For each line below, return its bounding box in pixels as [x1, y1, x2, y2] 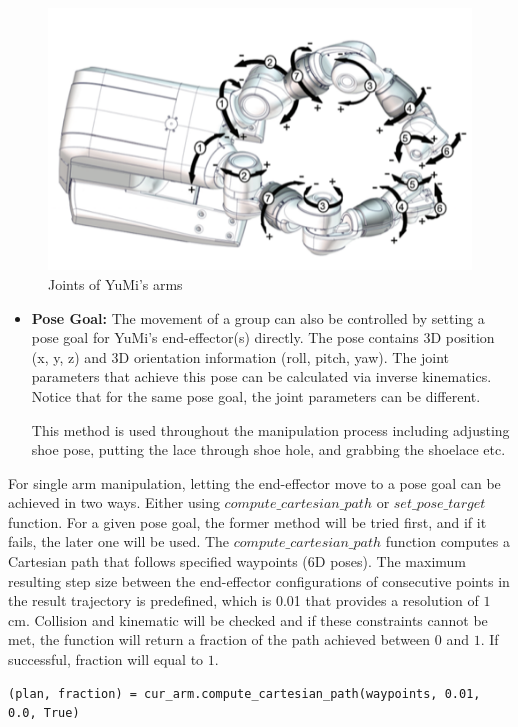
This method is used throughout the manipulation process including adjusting [31, 419, 510, 440]
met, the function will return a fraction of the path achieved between [8, 629, 431, 650]
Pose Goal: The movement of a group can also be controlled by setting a [31, 307, 485, 328]
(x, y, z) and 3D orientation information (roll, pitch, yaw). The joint [31, 346, 450, 367]
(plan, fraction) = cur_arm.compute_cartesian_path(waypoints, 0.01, [8, 686, 481, 701]
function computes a [385, 531, 510, 552]
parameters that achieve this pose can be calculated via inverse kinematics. [31, 366, 492, 387]
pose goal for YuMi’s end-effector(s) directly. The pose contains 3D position [31, 327, 495, 348]
